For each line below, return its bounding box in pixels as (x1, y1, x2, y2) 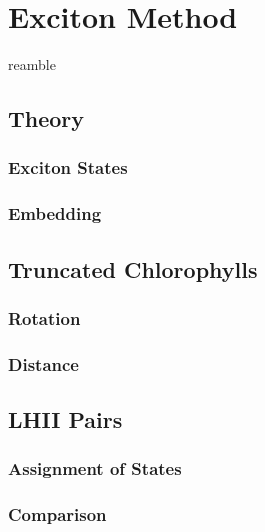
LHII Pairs (8, 404, 123, 435)
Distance (8, 351, 79, 376)
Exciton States (8, 155, 128, 180)
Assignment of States (8, 456, 182, 481)
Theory (8, 103, 85, 134)
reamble (8, 54, 56, 75)
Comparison (8, 502, 107, 527)
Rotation (8, 305, 81, 330)
